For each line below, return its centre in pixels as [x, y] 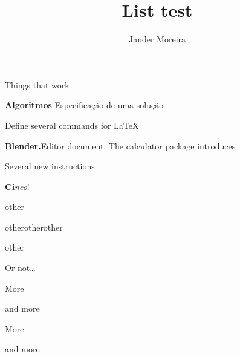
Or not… [20, 268]
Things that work [37, 84]
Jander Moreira [157, 39]
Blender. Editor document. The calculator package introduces [120, 146]
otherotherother [34, 227]
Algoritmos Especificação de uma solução [84, 105]
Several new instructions [50, 166]
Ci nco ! [17, 186]
